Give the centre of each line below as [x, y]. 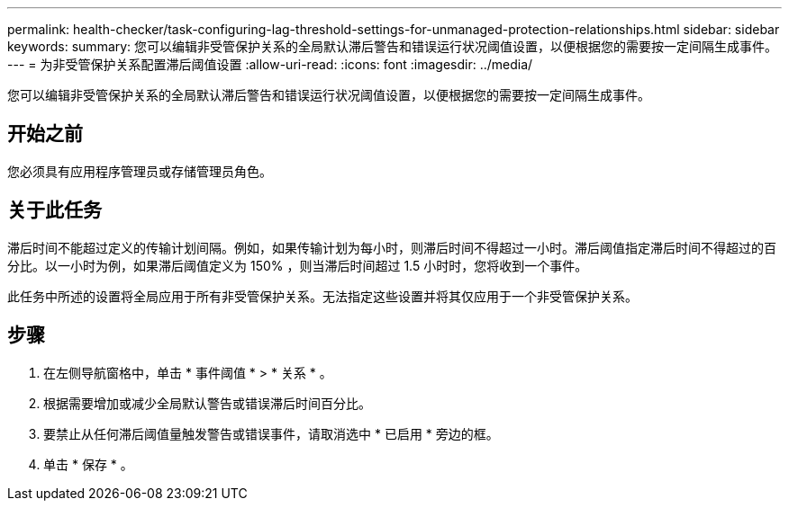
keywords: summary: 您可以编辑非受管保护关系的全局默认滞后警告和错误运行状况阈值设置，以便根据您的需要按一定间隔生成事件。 [393, 46]
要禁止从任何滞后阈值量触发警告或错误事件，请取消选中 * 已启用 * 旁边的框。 [271, 433]
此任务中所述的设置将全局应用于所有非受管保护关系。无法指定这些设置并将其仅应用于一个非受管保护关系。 [322, 296]
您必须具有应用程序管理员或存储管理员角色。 [140, 171]
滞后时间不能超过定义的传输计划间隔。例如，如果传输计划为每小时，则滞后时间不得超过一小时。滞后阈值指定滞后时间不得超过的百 [392, 247]
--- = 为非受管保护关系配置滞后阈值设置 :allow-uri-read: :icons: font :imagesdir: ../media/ [270, 64]
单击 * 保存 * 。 [88, 464]
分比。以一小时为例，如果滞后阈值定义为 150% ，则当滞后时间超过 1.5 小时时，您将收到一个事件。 [298, 265]
